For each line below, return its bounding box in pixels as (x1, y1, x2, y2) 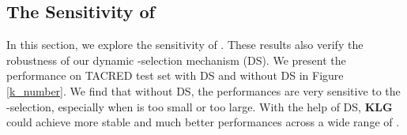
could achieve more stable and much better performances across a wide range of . (6, 114, 400, 130)
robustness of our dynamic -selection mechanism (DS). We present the (6, 51, 346, 68)
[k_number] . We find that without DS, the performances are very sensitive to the (6, 82, 401, 99)
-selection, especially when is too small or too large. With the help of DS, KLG (6, 98, 393, 114)
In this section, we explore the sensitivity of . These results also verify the (6, 36, 364, 53)
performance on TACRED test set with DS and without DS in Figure (6, 67, 344, 84)
